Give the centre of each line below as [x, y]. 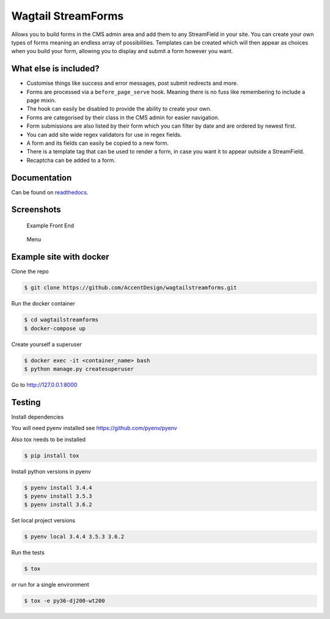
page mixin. [41, 100]
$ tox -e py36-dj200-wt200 [64, 601]
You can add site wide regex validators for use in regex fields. [104, 134]
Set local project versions [43, 521]
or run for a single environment [50, 585]
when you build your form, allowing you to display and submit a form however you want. [122, 51]
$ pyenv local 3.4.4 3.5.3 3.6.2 [74, 537]
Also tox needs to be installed [48, 439]
